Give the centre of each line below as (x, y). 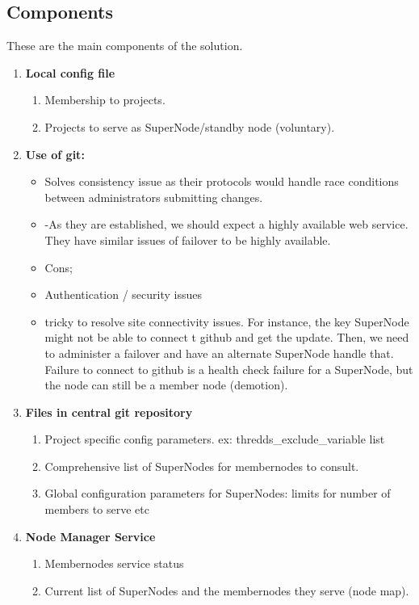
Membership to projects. (105, 100)
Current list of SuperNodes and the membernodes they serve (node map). (227, 590)
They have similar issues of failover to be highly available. (188, 239)
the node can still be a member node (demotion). (166, 385)
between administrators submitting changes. (154, 197)
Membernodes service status (114, 563)
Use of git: (55, 154)
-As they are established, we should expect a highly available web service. (226, 224)
